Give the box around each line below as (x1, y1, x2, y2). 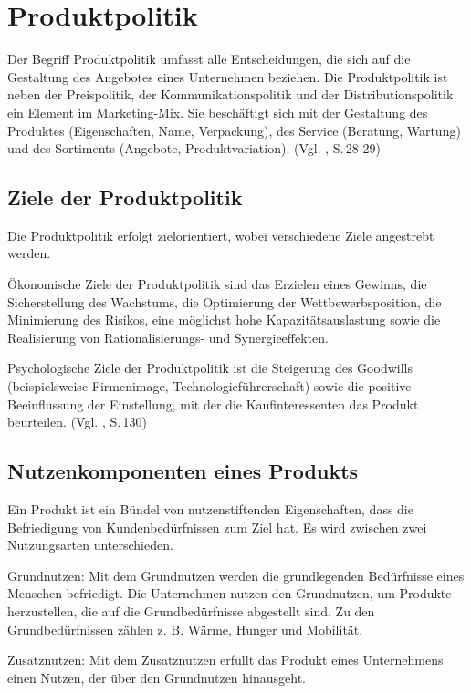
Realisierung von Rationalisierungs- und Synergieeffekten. (7, 327, 329, 346)
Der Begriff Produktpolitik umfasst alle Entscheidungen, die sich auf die (7, 49, 411, 68)
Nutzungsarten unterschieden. (7, 535, 173, 554)
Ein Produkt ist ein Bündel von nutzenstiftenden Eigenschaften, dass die (7, 500, 413, 519)
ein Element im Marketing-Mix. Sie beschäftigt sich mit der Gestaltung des (7, 102, 428, 121)
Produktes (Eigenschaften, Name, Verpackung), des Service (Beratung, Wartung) (7, 120, 461, 140)
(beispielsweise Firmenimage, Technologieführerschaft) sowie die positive (7, 377, 412, 396)
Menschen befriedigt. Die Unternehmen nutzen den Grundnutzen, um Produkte (7, 584, 452, 603)
